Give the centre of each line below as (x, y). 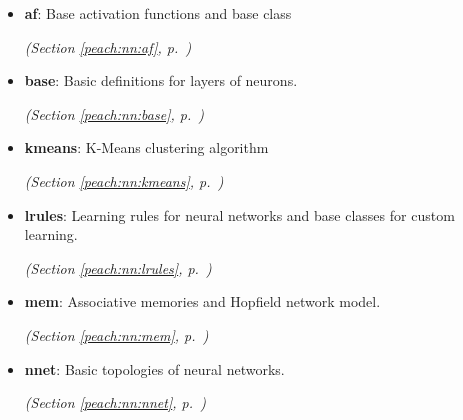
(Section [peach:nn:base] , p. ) (114, 113)
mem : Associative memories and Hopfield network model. (202, 301)
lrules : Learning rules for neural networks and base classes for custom (239, 214)
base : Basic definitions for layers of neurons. (161, 80)
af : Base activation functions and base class (158, 13)
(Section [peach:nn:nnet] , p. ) (115, 402)
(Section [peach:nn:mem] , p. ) (116, 334)
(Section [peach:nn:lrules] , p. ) (118, 267)
